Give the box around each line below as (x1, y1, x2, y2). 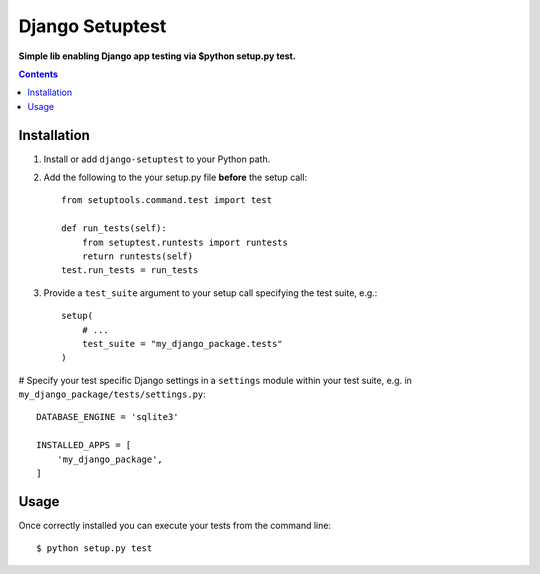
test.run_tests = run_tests (61, 265, 199, 276)
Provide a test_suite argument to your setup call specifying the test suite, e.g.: (43, 286, 378, 299)
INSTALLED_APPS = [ (36, 440, 132, 451)
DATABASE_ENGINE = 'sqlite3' (36, 411, 179, 423)
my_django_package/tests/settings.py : (18, 388, 207, 400)
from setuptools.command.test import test (61, 195, 273, 206)
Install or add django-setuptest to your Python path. (43, 153, 271, 165)
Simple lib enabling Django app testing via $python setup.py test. (18, 50, 297, 62)
